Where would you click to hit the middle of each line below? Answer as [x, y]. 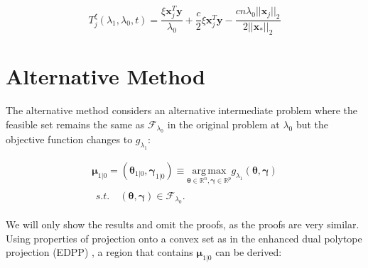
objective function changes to [69, 139]
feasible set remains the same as [75, 124]
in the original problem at [223, 124]
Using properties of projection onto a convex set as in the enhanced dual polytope [184, 238]
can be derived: [249, 252]
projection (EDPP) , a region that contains [99, 252]
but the [312, 124]
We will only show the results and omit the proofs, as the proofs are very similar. [183, 224]
